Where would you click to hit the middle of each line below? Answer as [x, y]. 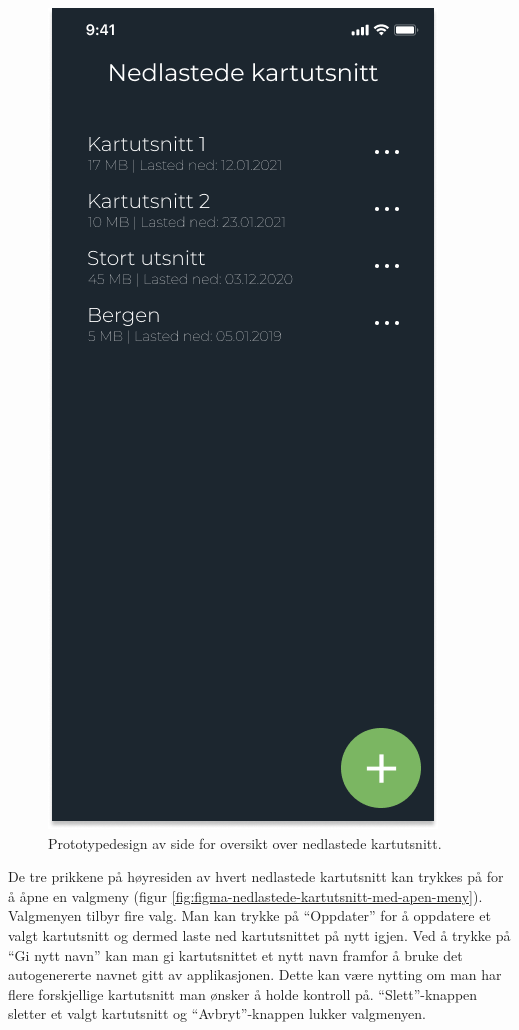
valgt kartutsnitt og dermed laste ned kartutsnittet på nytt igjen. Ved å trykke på [259, 934]
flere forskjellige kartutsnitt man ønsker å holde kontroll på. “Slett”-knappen [243, 993]
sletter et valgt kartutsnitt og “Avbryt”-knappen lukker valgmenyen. [217, 1013]
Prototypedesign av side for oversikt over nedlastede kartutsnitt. [245, 842]
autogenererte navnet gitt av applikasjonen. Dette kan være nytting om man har [255, 974]
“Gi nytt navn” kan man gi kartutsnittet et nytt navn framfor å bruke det [235, 954]
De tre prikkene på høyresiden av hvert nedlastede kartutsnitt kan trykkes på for [256, 876]
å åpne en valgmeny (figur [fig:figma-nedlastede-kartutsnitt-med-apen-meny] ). [245, 895]
